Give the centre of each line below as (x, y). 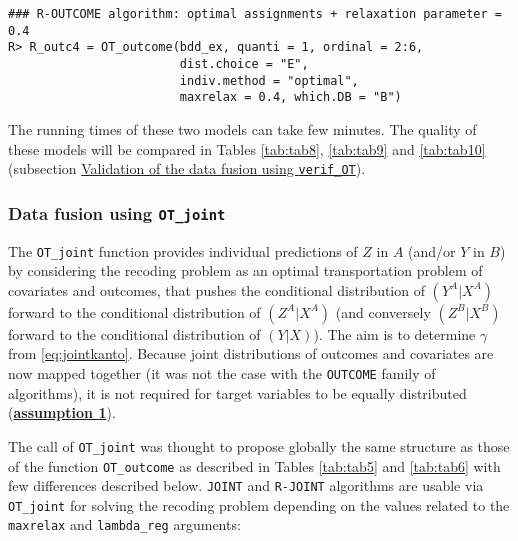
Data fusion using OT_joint (117, 212)
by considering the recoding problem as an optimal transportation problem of (245, 270)
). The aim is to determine (394, 333)
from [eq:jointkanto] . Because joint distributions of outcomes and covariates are (251, 353)
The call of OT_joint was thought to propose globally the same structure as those (259, 445)
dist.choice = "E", (244, 63)
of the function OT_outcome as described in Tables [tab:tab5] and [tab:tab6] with (254, 465)
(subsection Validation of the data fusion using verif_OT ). (187, 168)
